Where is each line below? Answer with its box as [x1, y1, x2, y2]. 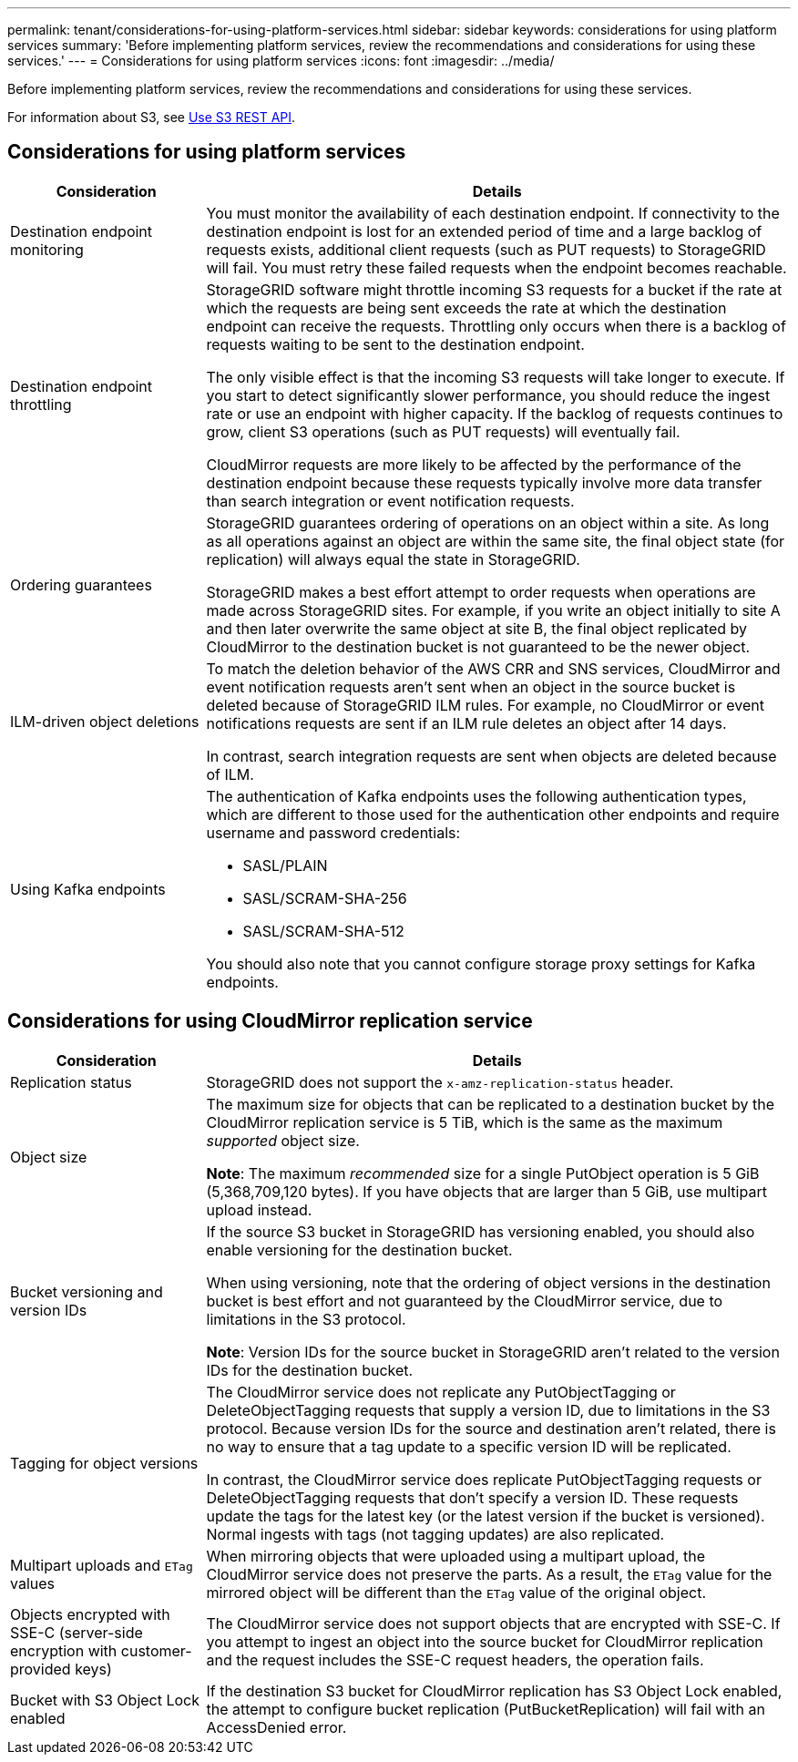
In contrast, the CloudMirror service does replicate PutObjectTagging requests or [206, 1470, 762, 1489]
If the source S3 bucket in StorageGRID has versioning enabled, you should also [206, 1222, 755, 1241]
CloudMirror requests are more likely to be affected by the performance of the [206, 455, 742, 474]
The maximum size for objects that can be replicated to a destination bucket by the [206, 1094, 774, 1113]
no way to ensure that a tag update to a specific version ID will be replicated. [206, 1437, 731, 1456]
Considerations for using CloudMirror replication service [7, 1009, 533, 1033]
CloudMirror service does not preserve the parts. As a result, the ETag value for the [206, 1564, 772, 1583]
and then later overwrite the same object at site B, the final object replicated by [206, 619, 747, 638]
